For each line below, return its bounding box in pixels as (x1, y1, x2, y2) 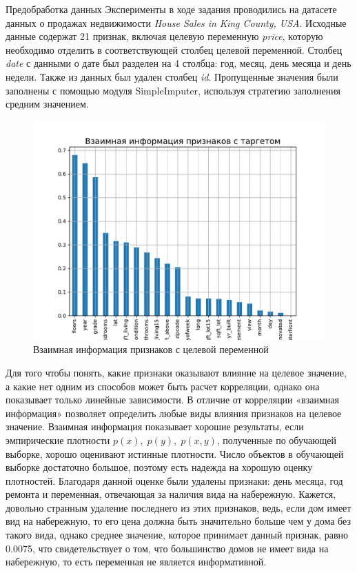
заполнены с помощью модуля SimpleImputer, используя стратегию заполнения (6, 83, 341, 97)
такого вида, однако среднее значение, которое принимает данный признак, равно (6, 527, 349, 542)
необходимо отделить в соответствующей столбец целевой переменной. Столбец (6, 42, 343, 57)
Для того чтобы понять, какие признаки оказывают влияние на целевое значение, (6, 365, 347, 379)
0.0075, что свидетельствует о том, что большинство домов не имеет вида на (6, 541, 329, 555)
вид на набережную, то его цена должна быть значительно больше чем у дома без (6, 514, 351, 528)
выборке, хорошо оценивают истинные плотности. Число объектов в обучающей (6, 446, 344, 461)
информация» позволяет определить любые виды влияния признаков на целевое (6, 405, 342, 420)
